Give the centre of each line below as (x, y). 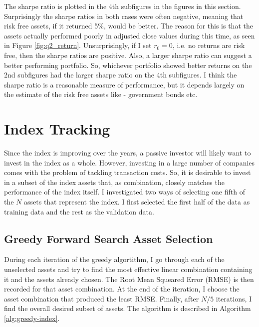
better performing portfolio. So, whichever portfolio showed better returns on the (128, 65)
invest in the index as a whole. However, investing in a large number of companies (129, 162)
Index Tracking (57, 129)
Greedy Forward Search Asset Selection (109, 238)
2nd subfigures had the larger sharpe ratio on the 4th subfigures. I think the (121, 75)
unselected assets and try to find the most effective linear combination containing (128, 269)
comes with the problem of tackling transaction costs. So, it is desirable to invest (128, 172)
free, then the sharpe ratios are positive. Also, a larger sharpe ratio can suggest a (128, 55)
